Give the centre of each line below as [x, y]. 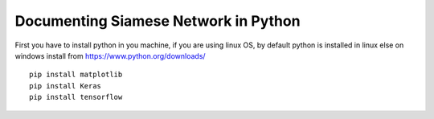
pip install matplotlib [76, 75]
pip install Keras [66, 86]
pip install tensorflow [76, 97]
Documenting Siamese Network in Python [158, 21]
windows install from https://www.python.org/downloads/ [110, 55]
